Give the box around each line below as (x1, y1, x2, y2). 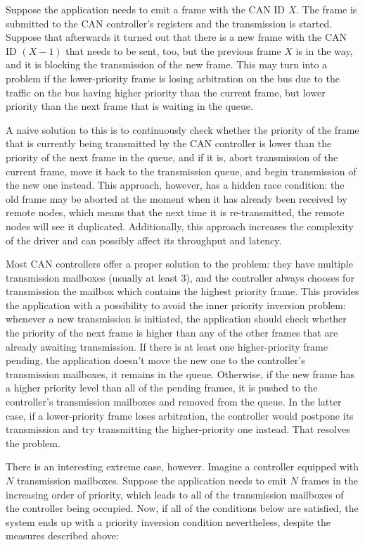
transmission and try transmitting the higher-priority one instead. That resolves (6, 422, 350, 437)
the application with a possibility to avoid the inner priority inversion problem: (6, 297, 346, 312)
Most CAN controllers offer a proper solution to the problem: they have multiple (6, 256, 353, 271)
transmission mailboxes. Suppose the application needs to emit (16, 473, 287, 487)
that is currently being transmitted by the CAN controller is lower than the (6, 136, 332, 151)
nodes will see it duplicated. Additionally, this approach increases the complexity (6, 218, 354, 233)
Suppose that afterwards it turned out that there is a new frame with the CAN (6, 30, 347, 44)
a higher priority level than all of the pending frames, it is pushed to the (6, 380, 318, 395)
